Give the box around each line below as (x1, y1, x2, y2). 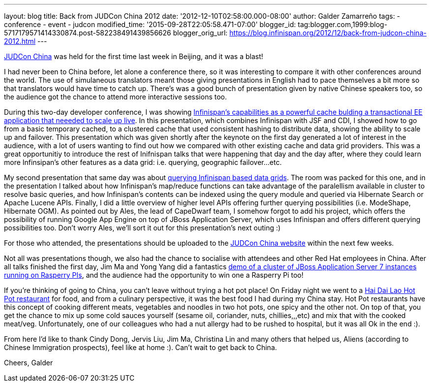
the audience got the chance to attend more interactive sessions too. (4, 93, 227, 101)
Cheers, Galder (4, 358, 53, 367)
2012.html (4, 37, 36, 45)
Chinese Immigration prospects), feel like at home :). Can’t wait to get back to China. (4, 343, 277, 352)
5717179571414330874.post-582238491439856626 (4, 29, 171, 37)
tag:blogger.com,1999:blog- (298, 20, 388, 29)
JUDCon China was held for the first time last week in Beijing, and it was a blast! (4, 52, 263, 61)
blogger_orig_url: (173, 29, 228, 37)
